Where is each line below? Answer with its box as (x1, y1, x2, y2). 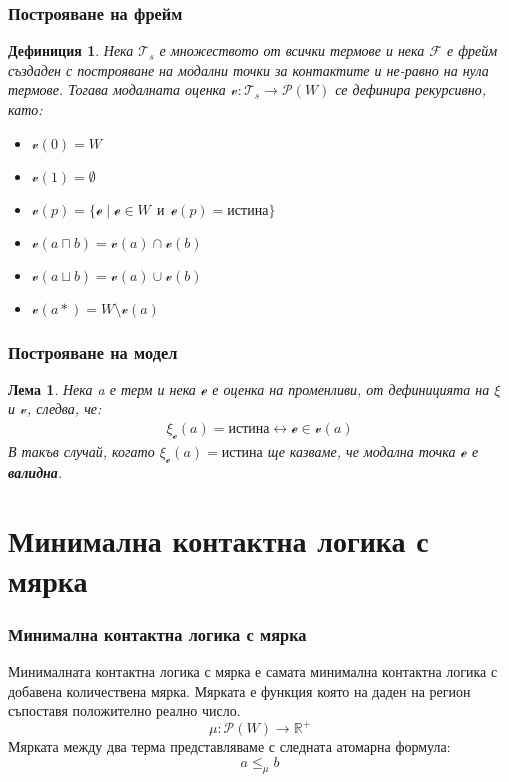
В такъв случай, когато (8, 440, 155, 461)
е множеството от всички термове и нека (159, 40, 425, 61)
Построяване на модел (8, 339, 178, 364)
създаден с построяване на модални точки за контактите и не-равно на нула (8, 59, 489, 80)
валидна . (8, 461, 63, 482)
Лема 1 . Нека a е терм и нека (8, 378, 196, 399)
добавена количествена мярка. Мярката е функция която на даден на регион (8, 680, 471, 701)
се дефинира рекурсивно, (335, 79, 486, 100)
